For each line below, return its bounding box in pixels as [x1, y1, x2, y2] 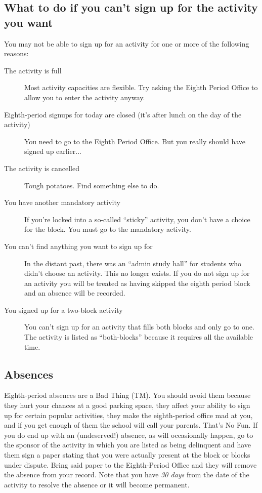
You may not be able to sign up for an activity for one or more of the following [4, 38, 249, 49]
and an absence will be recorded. [24, 287, 125, 298]
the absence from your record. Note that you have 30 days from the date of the [4, 469, 249, 480]
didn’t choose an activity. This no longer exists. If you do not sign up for [24, 268, 250, 278]
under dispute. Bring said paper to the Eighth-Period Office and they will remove [4, 459, 257, 470]
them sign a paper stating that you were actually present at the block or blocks [4, 449, 250, 460]
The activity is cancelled [4, 162, 80, 173]
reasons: [4, 48, 29, 59]
